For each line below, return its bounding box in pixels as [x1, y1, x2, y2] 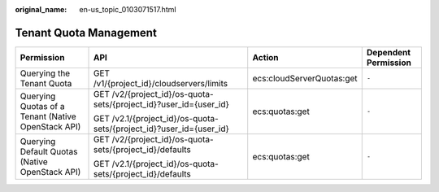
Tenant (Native [20, 111, 76, 122]
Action [252, 51, 279, 63]
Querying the [20, 68, 71, 79]
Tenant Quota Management [15, 25, 158, 40]
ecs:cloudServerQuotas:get [252, 72, 358, 84]
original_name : [15, 5, 67, 14]
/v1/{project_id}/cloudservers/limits [93, 77, 228, 89]
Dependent [366, 46, 411, 58]
